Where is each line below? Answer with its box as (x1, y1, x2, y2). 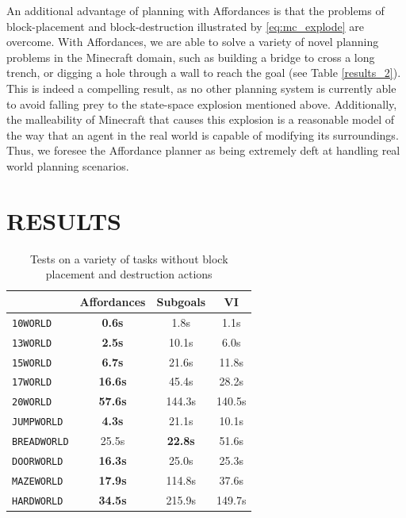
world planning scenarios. (6, 157, 129, 174)
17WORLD (12, 377, 52, 389)
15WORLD (12, 357, 52, 369)
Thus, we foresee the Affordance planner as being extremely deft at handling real (6, 142, 400, 159)
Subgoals (156, 293, 206, 309)
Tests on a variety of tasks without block (29, 250, 228, 267)
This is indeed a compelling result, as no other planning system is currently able (6, 79, 396, 96)
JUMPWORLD (12, 416, 63, 428)
